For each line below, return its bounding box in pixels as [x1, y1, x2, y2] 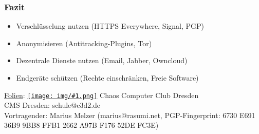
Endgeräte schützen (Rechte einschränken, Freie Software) [16, 72, 199, 83]
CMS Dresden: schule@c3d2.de [4, 100, 101, 110]
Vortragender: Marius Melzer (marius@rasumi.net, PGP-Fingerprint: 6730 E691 [4, 109, 255, 120]
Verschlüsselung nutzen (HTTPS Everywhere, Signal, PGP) [16, 21, 205, 31]
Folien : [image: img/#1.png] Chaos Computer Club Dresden [4, 89, 199, 100]
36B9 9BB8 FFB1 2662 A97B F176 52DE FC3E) [4, 120, 159, 130]
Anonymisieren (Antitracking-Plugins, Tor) [16, 37, 152, 48]
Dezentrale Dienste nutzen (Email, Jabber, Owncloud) [16, 55, 188, 66]
